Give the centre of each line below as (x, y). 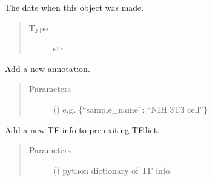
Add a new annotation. (48, 68)
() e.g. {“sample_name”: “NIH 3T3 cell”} (130, 109)
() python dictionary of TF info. (113, 170)
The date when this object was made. (75, 7)
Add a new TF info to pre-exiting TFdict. (82, 129)
